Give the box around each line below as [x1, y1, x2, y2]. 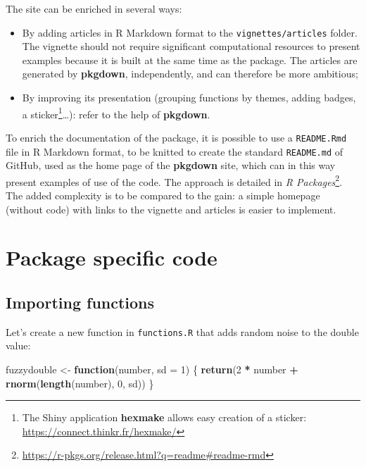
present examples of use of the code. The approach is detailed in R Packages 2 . [6, 172, 343, 189]
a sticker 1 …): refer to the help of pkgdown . [22, 104, 210, 121]
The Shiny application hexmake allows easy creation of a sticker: [22, 410, 307, 425]
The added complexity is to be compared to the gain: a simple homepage [6, 188, 320, 203]
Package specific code [6, 243, 217, 272]
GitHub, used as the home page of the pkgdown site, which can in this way [6, 158, 336, 173]
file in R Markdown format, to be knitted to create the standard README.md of [6, 144, 343, 158]
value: [6, 338, 31, 353]
